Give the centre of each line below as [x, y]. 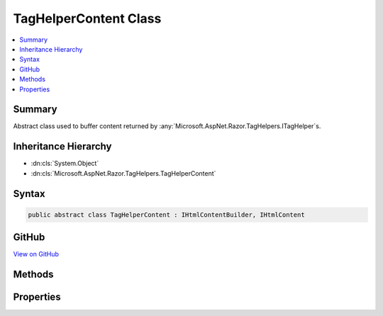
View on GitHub [36, 254]
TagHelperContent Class [87, 18]
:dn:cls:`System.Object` [65, 164]
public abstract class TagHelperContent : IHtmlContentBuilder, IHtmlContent [166, 215]
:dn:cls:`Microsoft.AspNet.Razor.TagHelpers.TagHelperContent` [123, 173]
